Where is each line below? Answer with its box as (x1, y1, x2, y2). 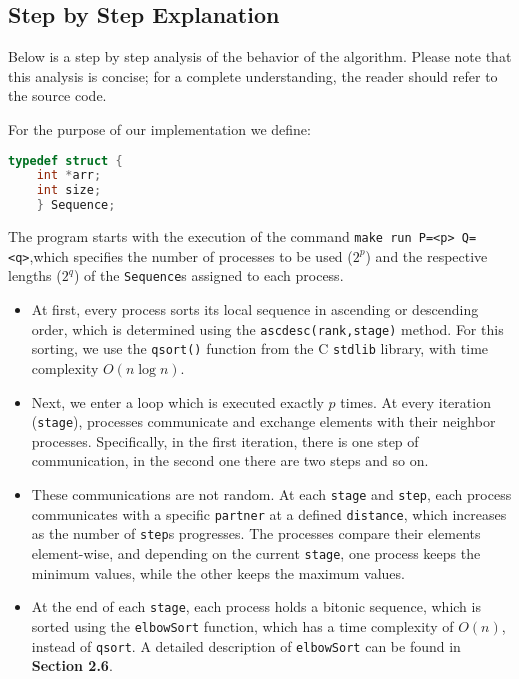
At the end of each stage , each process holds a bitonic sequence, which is (31, 596, 481, 617)
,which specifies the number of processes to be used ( (29, 245, 353, 266)
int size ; (36, 183, 102, 198)
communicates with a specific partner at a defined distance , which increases (31, 503, 507, 524)
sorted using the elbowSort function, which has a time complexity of (31, 615, 454, 636)
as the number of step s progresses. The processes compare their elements (31, 523, 481, 544)
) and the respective (365, 245, 488, 266)
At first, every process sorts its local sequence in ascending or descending (31, 299, 479, 320)
